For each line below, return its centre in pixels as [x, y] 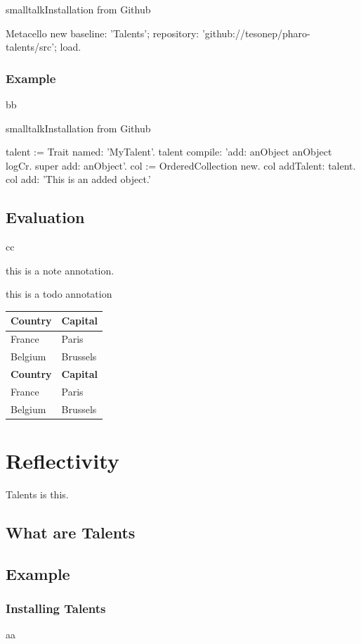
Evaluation [45, 217]
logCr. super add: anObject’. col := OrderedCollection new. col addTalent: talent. [181, 165]
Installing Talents [56, 608]
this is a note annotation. [60, 270]
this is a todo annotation [59, 294]
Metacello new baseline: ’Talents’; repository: [103, 33]
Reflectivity [63, 460]
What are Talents [71, 532]
